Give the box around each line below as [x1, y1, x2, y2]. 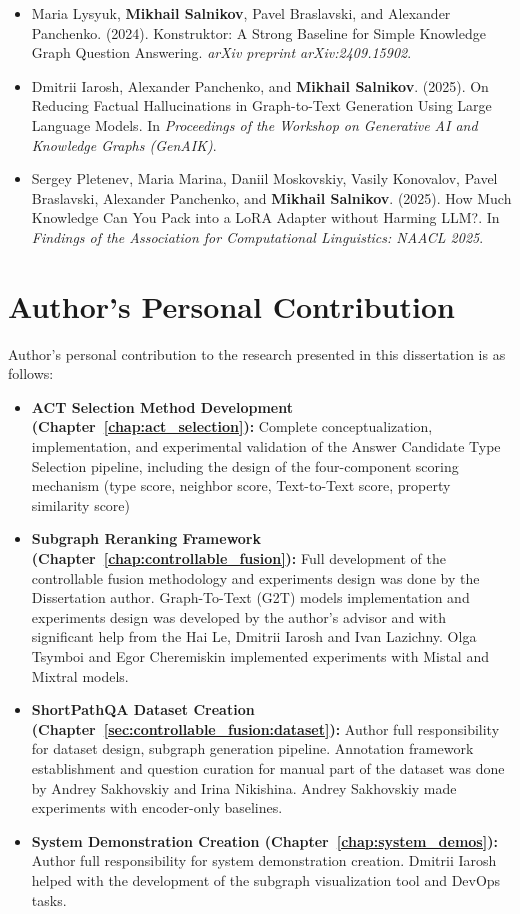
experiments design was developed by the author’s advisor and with [31, 606, 447, 627]
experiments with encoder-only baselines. [31, 797, 283, 818]
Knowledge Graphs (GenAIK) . [31, 134, 217, 155]
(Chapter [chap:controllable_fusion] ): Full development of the [31, 548, 446, 568]
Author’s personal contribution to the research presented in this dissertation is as [8, 343, 506, 364]
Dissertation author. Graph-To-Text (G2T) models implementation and [31, 587, 470, 608]
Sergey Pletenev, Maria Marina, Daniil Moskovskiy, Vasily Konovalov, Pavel [31, 168, 498, 189]
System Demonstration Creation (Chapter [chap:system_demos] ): [31, 830, 498, 851]
